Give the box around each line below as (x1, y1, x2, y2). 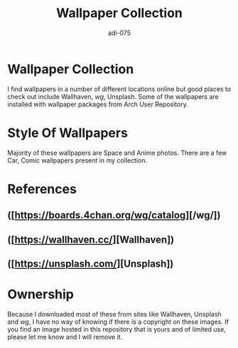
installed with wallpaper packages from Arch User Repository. (7, 100, 188, 108)
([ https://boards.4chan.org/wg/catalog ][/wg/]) (7, 209, 221, 222)
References (7, 180, 77, 197)
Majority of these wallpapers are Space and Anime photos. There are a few (7, 148, 227, 157)
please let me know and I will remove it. (7, 332, 123, 341)
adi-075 (107, 29, 131, 37)
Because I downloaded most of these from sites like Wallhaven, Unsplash (7, 309, 222, 318)
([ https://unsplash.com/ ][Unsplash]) (7, 257, 174, 270)
